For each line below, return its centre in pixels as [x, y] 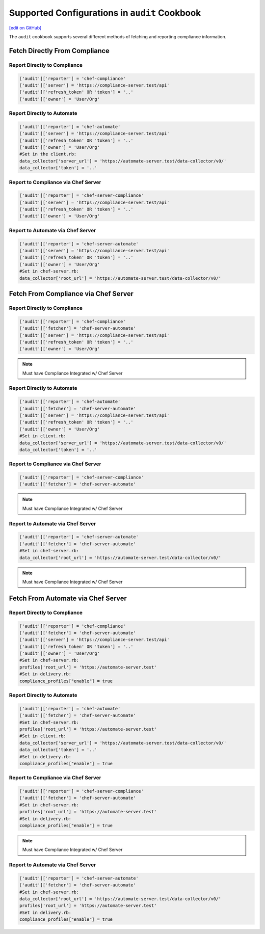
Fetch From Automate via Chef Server [68, 598]
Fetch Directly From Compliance [59, 51]
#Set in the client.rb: [48, 154]
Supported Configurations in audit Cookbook [105, 13]
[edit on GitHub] [25, 27]
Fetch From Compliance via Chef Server [71, 294]
